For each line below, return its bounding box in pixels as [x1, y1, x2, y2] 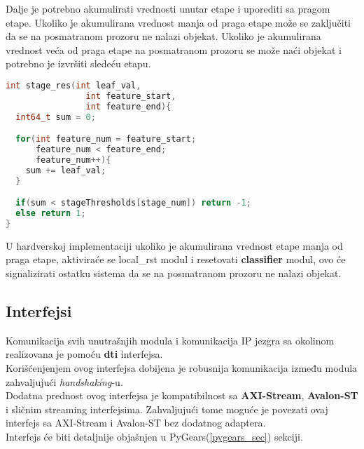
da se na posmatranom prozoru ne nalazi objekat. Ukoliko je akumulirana [6, 29, 321, 43]
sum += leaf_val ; [25, 165, 106, 175]
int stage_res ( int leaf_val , [6, 80, 141, 91]
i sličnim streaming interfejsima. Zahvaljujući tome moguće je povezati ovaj [6, 401, 328, 416]
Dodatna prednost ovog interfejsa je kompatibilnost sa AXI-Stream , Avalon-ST [6, 388, 358, 403]
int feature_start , [85, 91, 176, 101]
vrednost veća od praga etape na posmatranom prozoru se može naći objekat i [6, 42, 342, 57]
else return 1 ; [15, 208, 86, 219]
